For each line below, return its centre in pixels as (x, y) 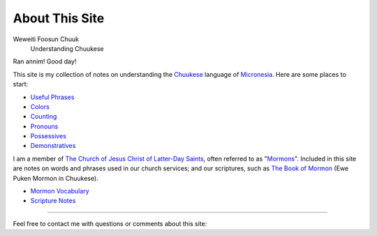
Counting (44, 117)
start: (21, 84)
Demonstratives (53, 146)
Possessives (48, 136)
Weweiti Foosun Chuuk (46, 39)
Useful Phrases (52, 97)
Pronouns (44, 126)
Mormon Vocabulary (60, 191)
